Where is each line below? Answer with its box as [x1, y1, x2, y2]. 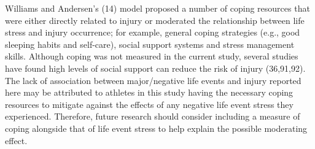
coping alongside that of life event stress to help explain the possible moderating [5, 121, 308, 134]
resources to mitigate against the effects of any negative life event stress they [5, 97, 294, 110]
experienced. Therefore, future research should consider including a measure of [5, 110, 300, 123]
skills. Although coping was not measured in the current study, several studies [5, 50, 298, 63]
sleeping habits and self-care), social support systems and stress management [5, 37, 295, 50]
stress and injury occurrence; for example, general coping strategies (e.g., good [5, 26, 300, 39]
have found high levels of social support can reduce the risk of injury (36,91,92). [5, 61, 306, 74]
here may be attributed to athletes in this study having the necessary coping [5, 86, 294, 99]
